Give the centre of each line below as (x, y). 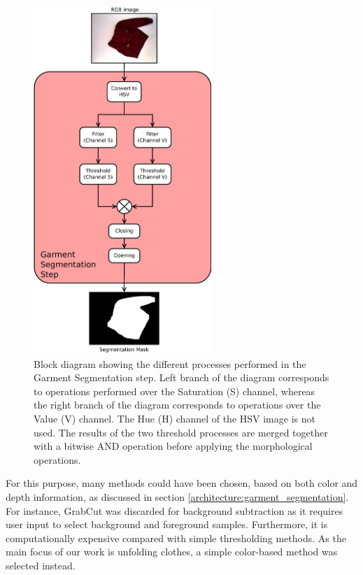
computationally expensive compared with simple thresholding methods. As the (176, 538)
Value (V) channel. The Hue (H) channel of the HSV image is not (175, 419)
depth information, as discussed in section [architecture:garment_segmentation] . (177, 497)
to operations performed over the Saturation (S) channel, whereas (175, 391)
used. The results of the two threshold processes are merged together (181, 432)
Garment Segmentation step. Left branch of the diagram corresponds (181, 377)
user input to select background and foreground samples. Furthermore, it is (167, 524)
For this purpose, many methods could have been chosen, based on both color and (182, 483)
